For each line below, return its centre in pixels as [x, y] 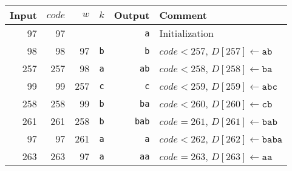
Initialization [186, 33]
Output [132, 15]
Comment [183, 15]
